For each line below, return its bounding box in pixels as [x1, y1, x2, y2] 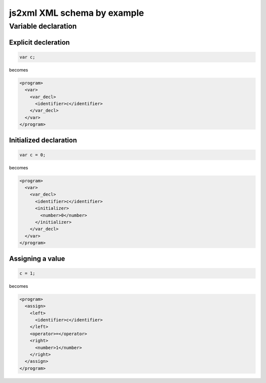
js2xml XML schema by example [9, 7, 144, 18]
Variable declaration [9, 22, 77, 31]
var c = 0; [19, 152, 46, 157]
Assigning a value [9, 254, 66, 263]
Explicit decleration [9, 38, 70, 46]
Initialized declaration [9, 136, 77, 144]
